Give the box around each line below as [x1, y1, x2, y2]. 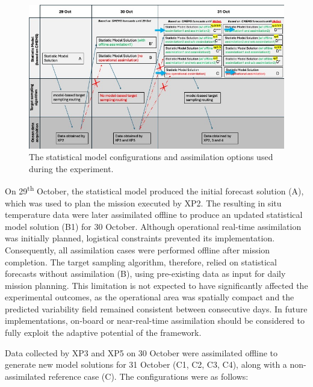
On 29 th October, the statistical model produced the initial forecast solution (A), [5, 183, 304, 197]
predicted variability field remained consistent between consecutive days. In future [5, 302, 308, 315]
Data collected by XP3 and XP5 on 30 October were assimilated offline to [5, 346, 278, 359]
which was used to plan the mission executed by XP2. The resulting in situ [5, 196, 282, 209]
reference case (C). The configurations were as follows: [48, 370, 249, 382]
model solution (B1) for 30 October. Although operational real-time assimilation [5, 220, 302, 232]
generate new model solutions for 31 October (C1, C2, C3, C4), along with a [5, 358, 287, 371]
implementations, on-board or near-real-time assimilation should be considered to [5, 314, 305, 327]
